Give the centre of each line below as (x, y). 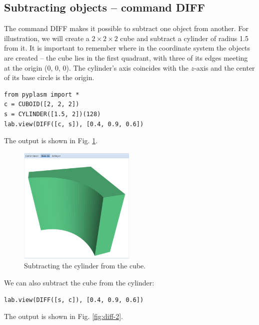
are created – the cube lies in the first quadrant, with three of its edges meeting (126, 57)
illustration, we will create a (47, 38)
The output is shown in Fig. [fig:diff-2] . (64, 316)
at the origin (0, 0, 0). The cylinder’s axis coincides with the (96, 67)
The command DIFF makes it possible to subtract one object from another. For (126, 28)
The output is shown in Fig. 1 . (51, 140)
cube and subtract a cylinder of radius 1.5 (184, 38)
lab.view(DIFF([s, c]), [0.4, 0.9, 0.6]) (74, 300)
